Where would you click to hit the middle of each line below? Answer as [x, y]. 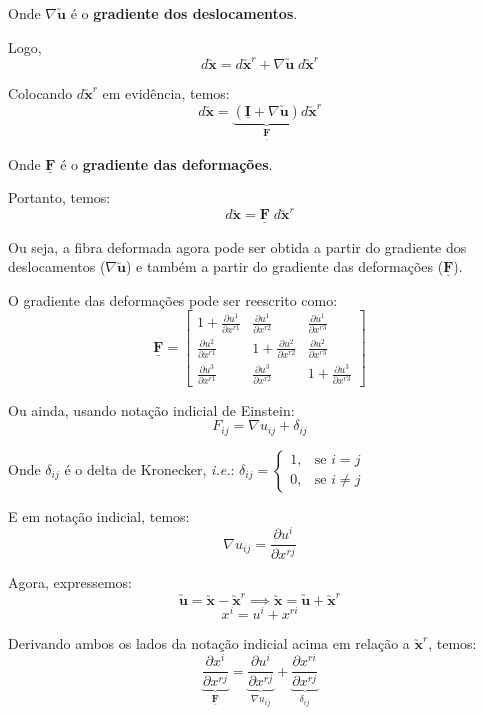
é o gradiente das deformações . [166, 163]
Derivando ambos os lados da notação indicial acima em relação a [209, 642]
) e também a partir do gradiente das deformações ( [284, 266]
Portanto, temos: [59, 197]
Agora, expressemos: [70, 582]
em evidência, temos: [166, 92]
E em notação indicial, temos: [99, 515]
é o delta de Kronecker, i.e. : [149, 468]
